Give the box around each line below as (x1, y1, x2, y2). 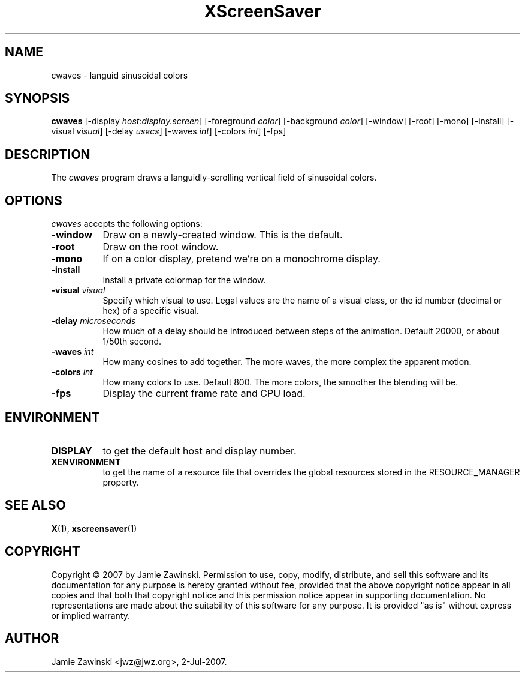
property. (102, 477, 139, 487)
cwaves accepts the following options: (51, 218, 203, 229)
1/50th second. (102, 336, 162, 347)
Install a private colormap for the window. (102, 275, 266, 286)
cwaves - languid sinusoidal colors (51, 70, 188, 80)
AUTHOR (5, 631, 59, 646)
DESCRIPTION (5, 146, 90, 162)
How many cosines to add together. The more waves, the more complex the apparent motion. (102, 357, 472, 367)
